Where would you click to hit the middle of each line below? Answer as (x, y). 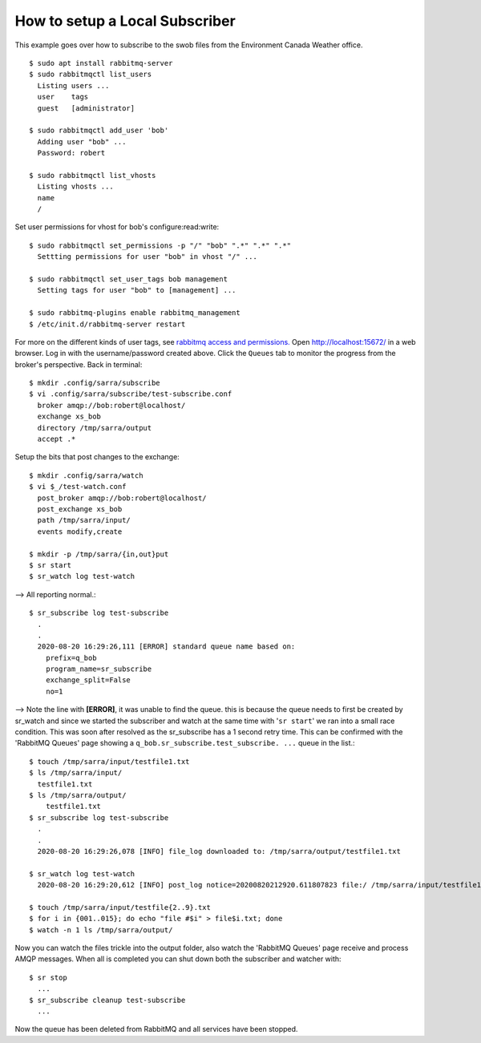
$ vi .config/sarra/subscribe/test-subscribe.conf (131, 394)
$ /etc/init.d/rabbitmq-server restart (107, 324)
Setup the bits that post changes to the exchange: (97, 457)
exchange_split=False (88, 680)
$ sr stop (48, 977)
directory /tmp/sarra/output (95, 428)
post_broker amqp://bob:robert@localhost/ (122, 498)
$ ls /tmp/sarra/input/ (76, 773)
